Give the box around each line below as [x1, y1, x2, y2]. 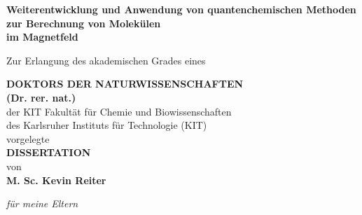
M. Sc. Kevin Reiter [6, 172, 106, 187]
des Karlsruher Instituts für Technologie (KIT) [6, 118, 207, 132]
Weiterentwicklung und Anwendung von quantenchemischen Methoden [6, 2, 356, 16]
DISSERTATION [6, 145, 91, 160]
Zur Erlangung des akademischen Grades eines [6, 53, 206, 67]
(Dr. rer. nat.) [6, 90, 76, 104]
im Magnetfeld [6, 29, 78, 44]
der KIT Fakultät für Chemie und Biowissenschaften [6, 104, 232, 118]
